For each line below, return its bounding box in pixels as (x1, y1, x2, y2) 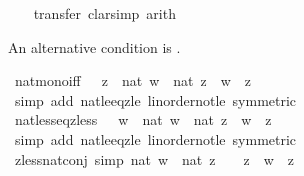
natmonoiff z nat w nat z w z (14, 70, 252, 91)
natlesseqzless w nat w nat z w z (14, 109, 272, 130)
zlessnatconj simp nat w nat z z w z (14, 148, 295, 169)
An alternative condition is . (8, 36, 181, 57)
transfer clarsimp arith (33, 3, 176, 23)
